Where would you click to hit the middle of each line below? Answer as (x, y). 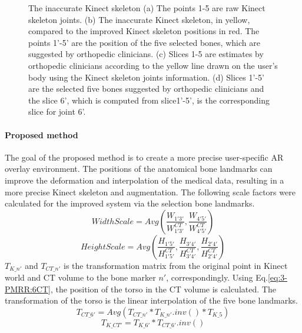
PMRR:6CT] (28, 289)
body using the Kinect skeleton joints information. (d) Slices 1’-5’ (146, 77)
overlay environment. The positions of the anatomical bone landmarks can (139, 169)
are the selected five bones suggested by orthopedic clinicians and (146, 89)
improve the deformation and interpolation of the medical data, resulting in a (145, 180)
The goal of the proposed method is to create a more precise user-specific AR (144, 157)
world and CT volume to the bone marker (80, 277)
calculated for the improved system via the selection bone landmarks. (130, 203)
